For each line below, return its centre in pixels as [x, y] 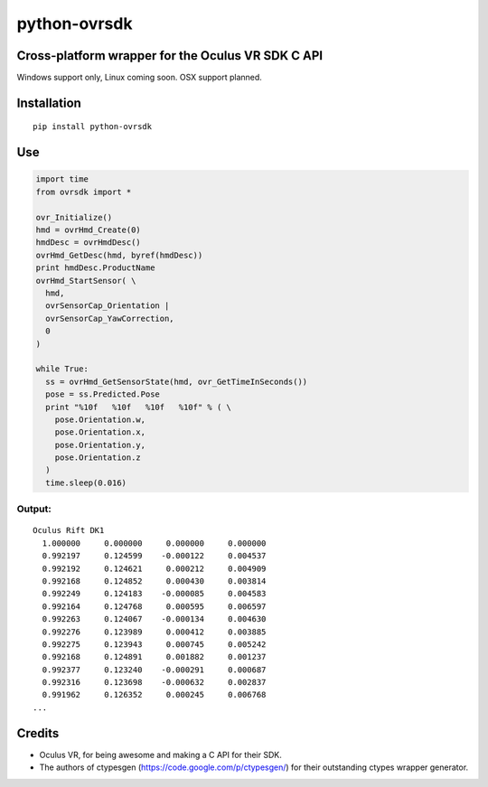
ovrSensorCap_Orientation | [108, 306]
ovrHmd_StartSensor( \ [86, 281]
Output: [34, 509]
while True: [62, 369]
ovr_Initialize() [74, 217]
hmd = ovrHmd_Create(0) [89, 230]
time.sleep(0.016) [86, 483]
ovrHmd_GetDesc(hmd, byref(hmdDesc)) [119, 255]
